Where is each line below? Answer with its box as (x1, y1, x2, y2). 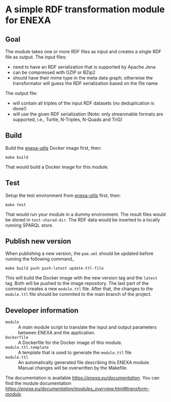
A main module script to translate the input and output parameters (18, 324, 157, 330)
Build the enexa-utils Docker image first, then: (5, 145, 102, 151)
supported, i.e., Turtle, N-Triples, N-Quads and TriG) (12, 116, 123, 123)
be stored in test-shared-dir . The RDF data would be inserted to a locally (5, 216, 160, 223)
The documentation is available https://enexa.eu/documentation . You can (5, 375, 160, 381)
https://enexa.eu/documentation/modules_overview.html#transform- (5, 386, 150, 392)
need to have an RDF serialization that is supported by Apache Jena (12, 64, 156, 70)
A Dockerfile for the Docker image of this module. (18, 339, 123, 346)
